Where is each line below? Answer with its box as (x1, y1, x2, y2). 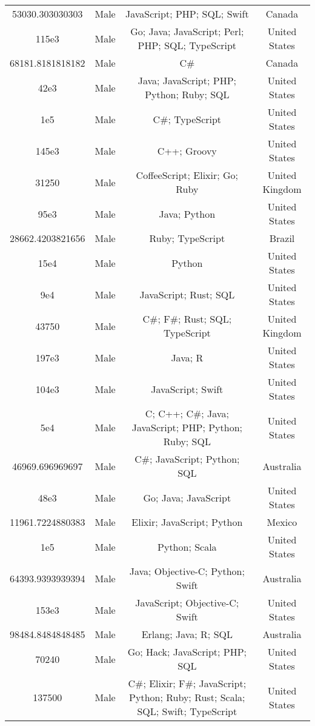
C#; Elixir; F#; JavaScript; (128, 676, 247, 690)
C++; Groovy (157, 143, 217, 158)
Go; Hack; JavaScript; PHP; (127, 645, 247, 659)
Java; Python (159, 206, 216, 221)
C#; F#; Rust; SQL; (142, 312, 232, 326)
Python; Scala (157, 539, 217, 554)
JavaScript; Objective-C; (135, 596, 239, 610)
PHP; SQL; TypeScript (138, 38, 237, 52)
